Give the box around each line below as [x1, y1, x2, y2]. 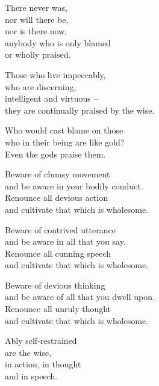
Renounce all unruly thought [5, 302, 111, 315]
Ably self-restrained [5, 334, 77, 347]
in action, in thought [5, 358, 81, 370]
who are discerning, [5, 80, 76, 93]
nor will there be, [5, 13, 69, 25]
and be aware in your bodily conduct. [5, 179, 143, 192]
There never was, [5, 1, 67, 13]
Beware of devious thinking [5, 278, 105, 291]
